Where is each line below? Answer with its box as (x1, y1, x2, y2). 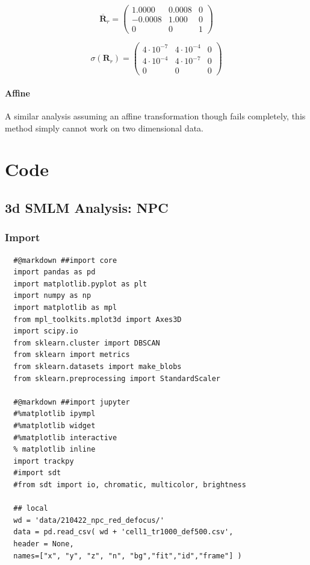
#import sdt (13, 469, 61, 478)
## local (13, 504, 48, 513)
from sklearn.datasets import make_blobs (13, 362, 182, 371)
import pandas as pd (13, 268, 96, 277)
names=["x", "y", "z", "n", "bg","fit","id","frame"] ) (13, 551, 242, 560)
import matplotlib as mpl (13, 303, 117, 312)
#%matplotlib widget (13, 421, 96, 430)
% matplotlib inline (13, 445, 96, 454)
